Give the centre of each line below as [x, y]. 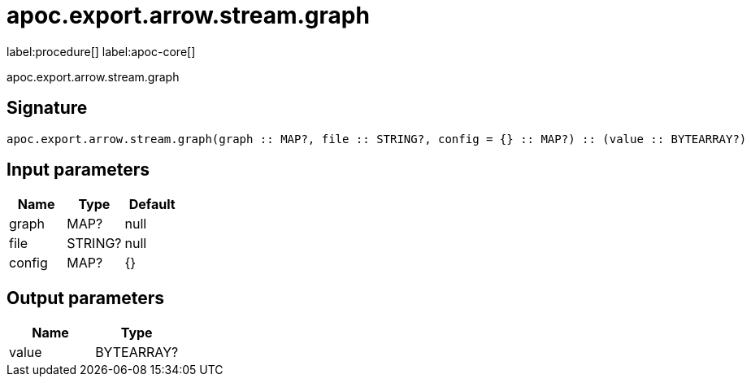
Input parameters [78, 170]
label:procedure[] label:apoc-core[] [101, 51]
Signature [47, 108]
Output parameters [85, 298]
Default [152, 205]
